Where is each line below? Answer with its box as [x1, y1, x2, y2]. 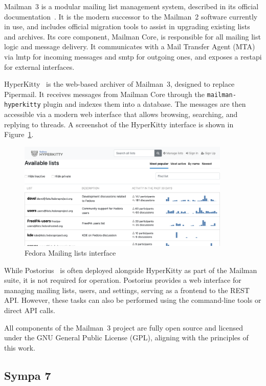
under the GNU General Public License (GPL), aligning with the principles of [4, 332, 249, 343]
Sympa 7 [4, 367, 51, 383]
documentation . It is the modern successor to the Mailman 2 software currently [4, 11, 258, 22]
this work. [4, 342, 35, 353]
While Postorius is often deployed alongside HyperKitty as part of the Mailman [4, 264, 257, 275]
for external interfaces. [4, 61, 75, 72]
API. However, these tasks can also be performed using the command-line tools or [4, 295, 261, 305]
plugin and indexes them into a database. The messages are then [43, 99, 246, 109]
